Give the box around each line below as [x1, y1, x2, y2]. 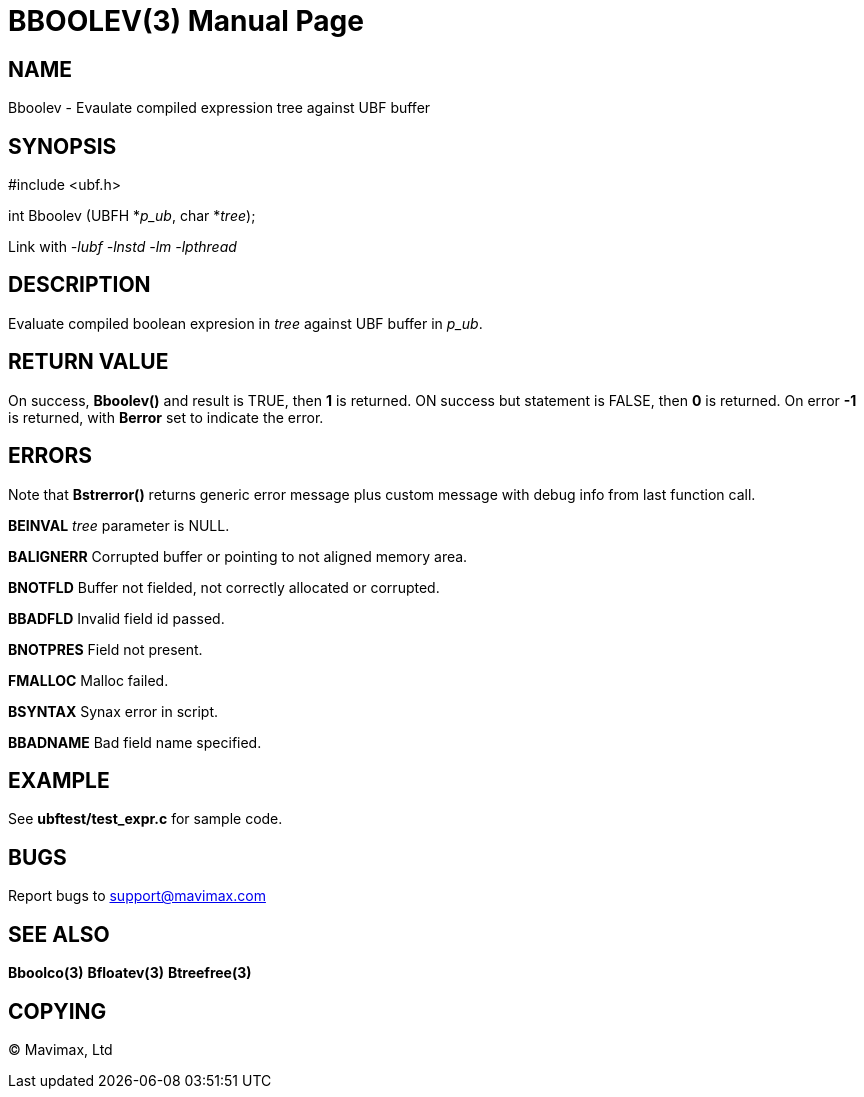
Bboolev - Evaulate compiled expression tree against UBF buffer [8, 99, 431, 117]
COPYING [8, 998, 107, 1024]
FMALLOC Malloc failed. [8, 671, 169, 689]
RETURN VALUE [8, 349, 169, 375]
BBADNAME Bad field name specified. [8, 733, 262, 751]
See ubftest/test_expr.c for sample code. [8, 810, 283, 828]
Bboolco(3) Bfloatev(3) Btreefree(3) [8, 964, 252, 982]
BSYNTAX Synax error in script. [8, 702, 218, 720]
